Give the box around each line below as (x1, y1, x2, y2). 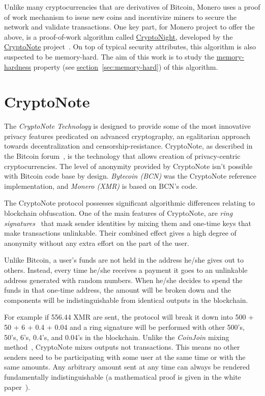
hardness (4, 61, 32, 72)
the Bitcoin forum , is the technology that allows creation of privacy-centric (4, 151, 241, 161)
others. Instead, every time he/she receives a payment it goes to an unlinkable (4, 265, 248, 275)
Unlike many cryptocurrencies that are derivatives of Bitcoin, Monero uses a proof (4, 2, 260, 12)
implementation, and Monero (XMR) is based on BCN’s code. (4, 180, 198, 191)
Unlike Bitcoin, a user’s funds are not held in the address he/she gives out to (4, 254, 244, 265)
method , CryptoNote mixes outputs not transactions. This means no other (4, 342, 240, 352)
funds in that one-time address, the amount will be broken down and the (4, 285, 231, 295)
